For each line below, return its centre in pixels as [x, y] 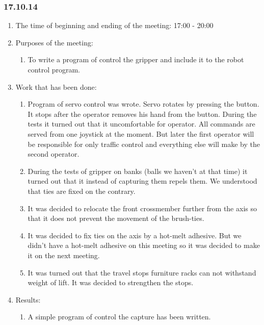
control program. [54, 69]
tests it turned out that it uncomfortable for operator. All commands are [141, 124]
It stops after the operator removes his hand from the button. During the [142, 114]
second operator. [54, 154]
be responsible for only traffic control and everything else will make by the [144, 144]
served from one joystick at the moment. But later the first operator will [141, 133]
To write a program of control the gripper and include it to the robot [136, 59]
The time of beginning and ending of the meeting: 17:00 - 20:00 [114, 25]
